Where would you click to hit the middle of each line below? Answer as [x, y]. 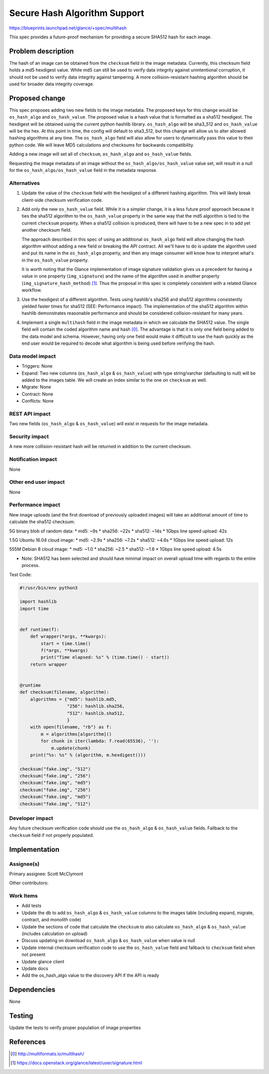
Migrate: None [36, 387]
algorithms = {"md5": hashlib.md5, [73, 699]
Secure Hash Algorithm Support [77, 13]
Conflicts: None [38, 401]
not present [34, 954]
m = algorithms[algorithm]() [76, 734]
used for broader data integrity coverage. [52, 84]
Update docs [35, 968]
